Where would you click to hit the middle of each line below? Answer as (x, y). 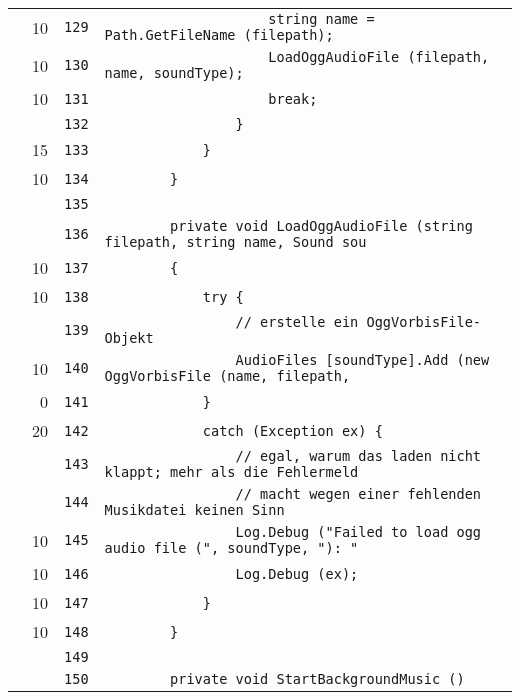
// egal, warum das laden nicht (358, 456)
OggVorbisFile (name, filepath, (227, 376)
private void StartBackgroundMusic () (317, 679)
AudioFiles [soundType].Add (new (362, 360)
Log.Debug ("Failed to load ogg (358, 532)
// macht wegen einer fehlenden (358, 494)
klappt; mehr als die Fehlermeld (231, 472)
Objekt (129, 338)
